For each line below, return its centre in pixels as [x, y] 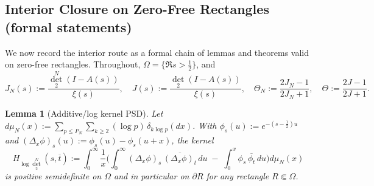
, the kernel [192, 140]
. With [205, 126]
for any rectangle [238, 176]
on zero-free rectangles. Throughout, [73, 64]
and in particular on [151, 176]
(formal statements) [69, 26]
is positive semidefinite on [53, 176]
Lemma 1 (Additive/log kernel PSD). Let [84, 113]
